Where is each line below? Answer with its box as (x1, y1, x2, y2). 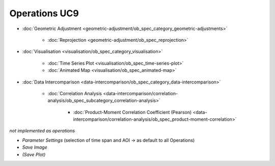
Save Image (22, 144, 48, 150)
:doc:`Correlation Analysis (47, 90, 102, 96)
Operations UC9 (9, 8, 79, 19)
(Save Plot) (22, 151, 46, 157)
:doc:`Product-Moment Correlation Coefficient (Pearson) (73, 109, 192, 115)
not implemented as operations (9, 128, 75, 134)
